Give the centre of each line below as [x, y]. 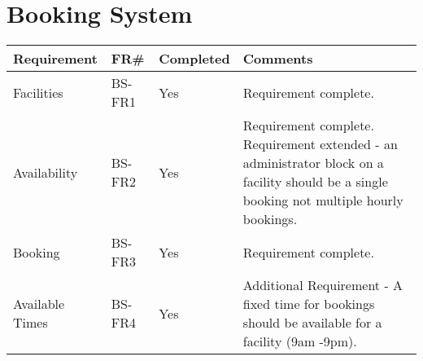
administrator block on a [313, 163]
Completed [194, 59]
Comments [278, 59]
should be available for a [312, 323]
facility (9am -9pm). [300, 341]
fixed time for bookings [309, 304]
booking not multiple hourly [323, 200]
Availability [46, 172]
